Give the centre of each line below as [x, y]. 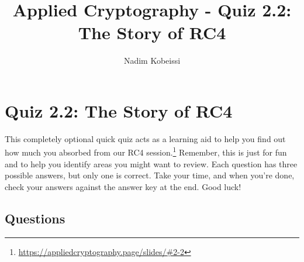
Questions [35, 218]
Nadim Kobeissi [152, 61]
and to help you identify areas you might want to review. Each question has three [151, 163]
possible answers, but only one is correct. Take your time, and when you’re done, [150, 175]
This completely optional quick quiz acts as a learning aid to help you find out [145, 138]
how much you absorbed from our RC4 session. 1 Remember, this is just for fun [146, 151]
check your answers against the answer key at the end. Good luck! [123, 186]
